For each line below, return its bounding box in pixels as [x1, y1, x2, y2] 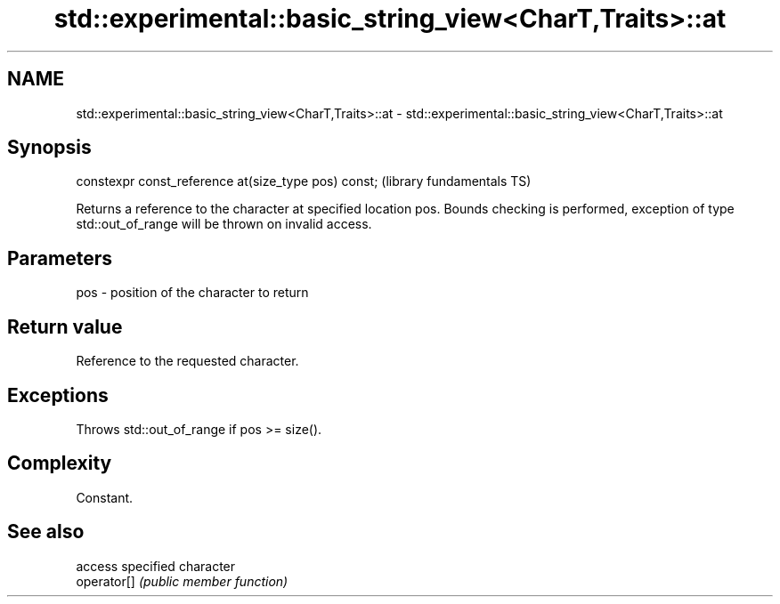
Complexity [7, 452, 112, 475]
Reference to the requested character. [76, 353, 299, 369]
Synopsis [7, 136, 92, 159]
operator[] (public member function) [76, 573, 288, 589]
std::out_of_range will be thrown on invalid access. [76, 216, 372, 232]
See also [7, 520, 85, 544]
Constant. [76, 489, 134, 505]
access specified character [76, 558, 236, 574]
